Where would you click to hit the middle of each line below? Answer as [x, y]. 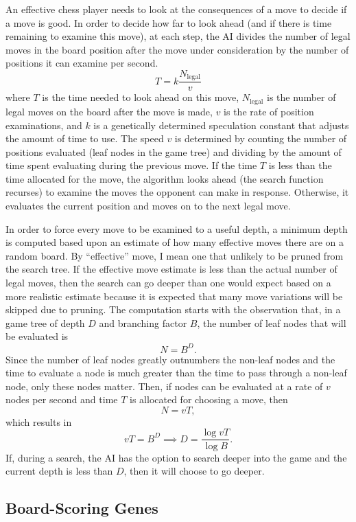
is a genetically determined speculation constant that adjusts [221, 125]
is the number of [301, 97]
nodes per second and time [62, 399]
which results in [39, 421]
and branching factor [143, 322]
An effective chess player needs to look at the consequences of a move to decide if [176, 9]
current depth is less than [59, 471]
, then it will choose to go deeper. [194, 471]
